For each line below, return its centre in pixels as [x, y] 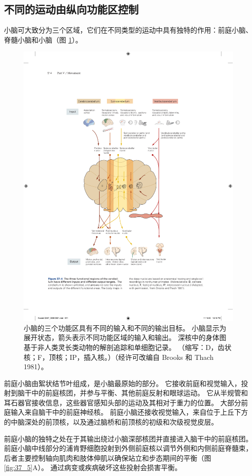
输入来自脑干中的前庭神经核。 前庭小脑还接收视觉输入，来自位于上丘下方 [129, 412]
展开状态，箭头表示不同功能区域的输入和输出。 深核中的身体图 [125, 337]
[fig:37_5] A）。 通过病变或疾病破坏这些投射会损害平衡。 [93, 467]
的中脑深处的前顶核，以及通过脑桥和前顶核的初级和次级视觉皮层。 [111, 422]
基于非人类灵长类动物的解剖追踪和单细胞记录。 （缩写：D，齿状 [128, 347]
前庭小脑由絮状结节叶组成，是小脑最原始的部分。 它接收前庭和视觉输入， [123, 383]
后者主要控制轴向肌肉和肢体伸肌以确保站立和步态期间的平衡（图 [108, 457]
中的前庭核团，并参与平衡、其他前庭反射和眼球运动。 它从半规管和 [140, 393]
